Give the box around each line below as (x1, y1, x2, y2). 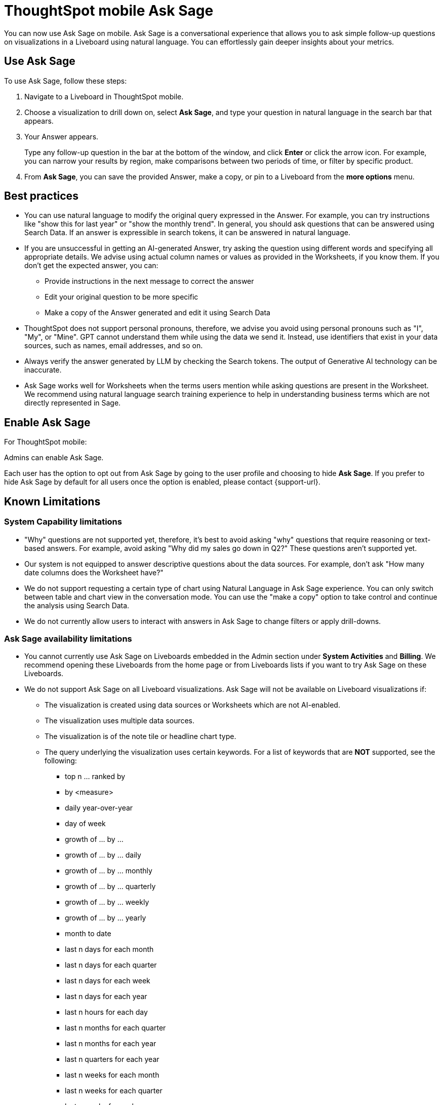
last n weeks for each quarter (65, 1086, 163, 1095)
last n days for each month (65, 945, 154, 954)
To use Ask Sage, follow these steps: (4, 76, 127, 85)
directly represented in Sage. (24, 398, 121, 408)
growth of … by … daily (65, 851, 141, 860)
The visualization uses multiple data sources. (45, 716, 195, 725)
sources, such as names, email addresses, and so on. (24, 341, 203, 350)
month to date (65, 929, 111, 938)
